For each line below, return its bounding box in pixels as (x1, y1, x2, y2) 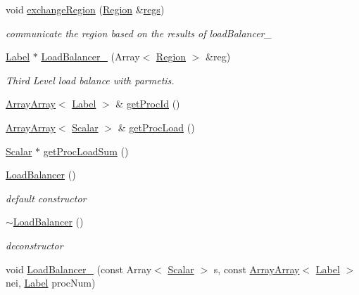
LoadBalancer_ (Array (41, 49, 140, 64)
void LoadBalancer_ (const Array (6, 261, 152, 276)
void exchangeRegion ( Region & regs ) (6, 2, 165, 16)
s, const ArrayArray (213, 261, 300, 276)
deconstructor (6, 237, 63, 252)
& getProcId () (115, 96, 180, 111)
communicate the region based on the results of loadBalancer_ (6, 25, 272, 40)
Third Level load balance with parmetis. (6, 72, 175, 87)
